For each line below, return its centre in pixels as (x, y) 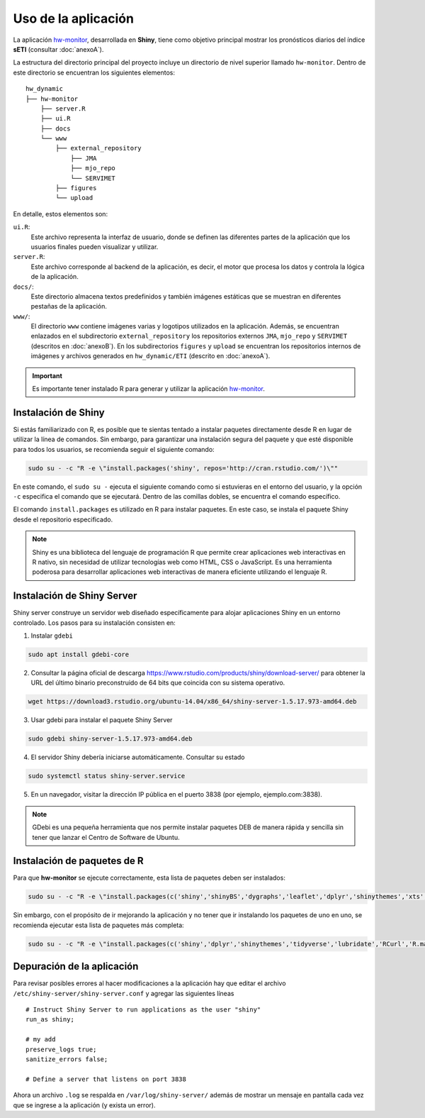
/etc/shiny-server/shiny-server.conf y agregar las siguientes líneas (124, 993)
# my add (41, 1040)
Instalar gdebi (52, 636)
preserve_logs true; (61, 1049)
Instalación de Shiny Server (75, 596)
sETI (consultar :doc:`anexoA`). (58, 49)
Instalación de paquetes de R (78, 861)
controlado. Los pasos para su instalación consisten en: (95, 622)
